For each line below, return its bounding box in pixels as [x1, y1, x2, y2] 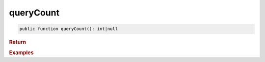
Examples [9, 49, 34, 56]
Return [9, 39, 26, 46]
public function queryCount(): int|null [19, 26, 118, 31]
